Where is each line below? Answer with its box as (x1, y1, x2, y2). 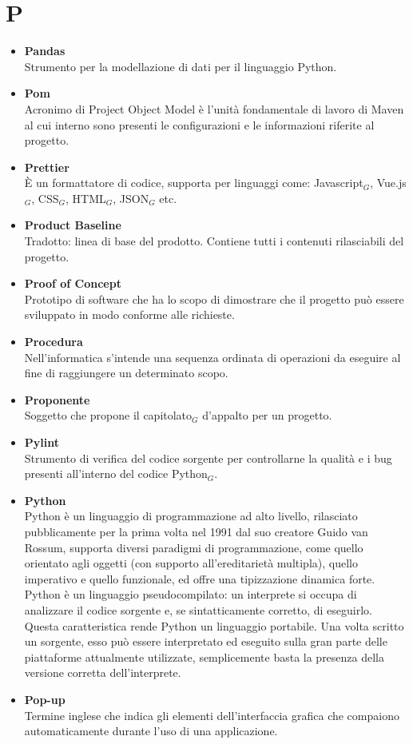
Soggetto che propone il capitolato (24, 407, 193, 424)
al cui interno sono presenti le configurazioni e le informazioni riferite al (24, 116, 375, 133)
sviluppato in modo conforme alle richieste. (24, 306, 235, 323)
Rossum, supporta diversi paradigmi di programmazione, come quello (24, 539, 363, 555)
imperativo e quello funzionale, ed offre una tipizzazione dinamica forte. (24, 570, 375, 587)
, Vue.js (370, 174, 407, 191)
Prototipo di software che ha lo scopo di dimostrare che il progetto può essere (24, 290, 404, 307)
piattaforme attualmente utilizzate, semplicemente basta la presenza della (24, 648, 385, 665)
